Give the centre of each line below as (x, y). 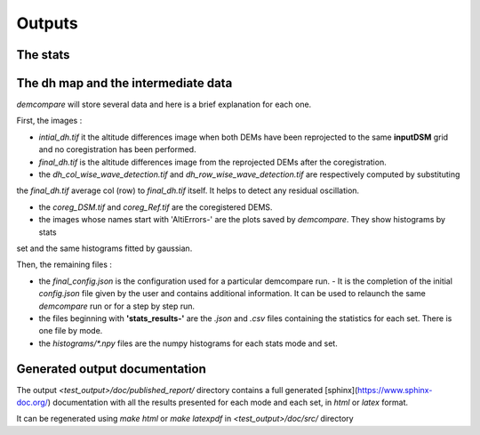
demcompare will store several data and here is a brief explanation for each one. (164, 105)
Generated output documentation (111, 369)
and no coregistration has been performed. (117, 149)
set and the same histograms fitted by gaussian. (104, 248)
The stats (43, 55)
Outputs (48, 23)
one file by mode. (71, 331)
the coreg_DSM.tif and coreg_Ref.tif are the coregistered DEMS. (156, 207)
